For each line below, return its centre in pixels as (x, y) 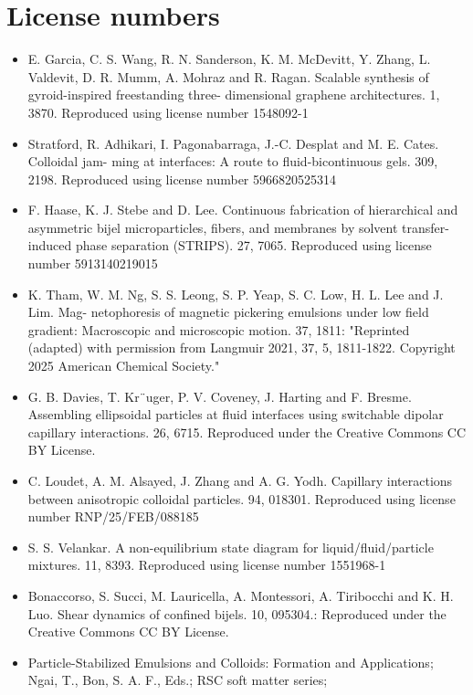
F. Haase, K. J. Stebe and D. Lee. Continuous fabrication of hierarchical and (243, 210)
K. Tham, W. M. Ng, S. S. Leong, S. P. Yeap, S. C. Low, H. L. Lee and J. (236, 294)
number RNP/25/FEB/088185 (113, 516)
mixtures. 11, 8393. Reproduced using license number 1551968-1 (207, 565)
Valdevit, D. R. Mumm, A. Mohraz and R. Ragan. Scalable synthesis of (228, 76)
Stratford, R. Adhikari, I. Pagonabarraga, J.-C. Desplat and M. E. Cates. (233, 143)
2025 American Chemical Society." (124, 366)
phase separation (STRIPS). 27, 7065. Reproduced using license (253, 245)
